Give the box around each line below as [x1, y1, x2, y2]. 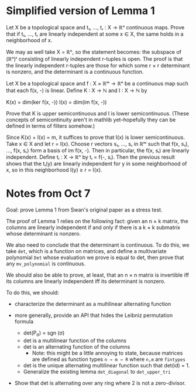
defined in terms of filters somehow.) [6, 122, 95, 129]
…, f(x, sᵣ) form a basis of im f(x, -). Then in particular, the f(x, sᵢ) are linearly [6, 146, 190, 154]
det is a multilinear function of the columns [23, 337, 127, 344]
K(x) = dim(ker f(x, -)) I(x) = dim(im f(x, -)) [6, 98, 107, 105]
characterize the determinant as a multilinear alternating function [14, 300, 171, 307]
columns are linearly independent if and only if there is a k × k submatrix [6, 224, 180, 231]
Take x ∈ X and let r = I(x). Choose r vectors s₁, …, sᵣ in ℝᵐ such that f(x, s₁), [6, 140, 189, 147]
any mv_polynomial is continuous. [6, 260, 86, 267]
